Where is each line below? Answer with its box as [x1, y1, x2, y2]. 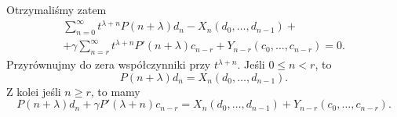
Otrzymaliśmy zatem [6, 2, 107, 17]
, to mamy [90, 83, 140, 99]
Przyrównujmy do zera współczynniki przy [6, 56, 211, 73]
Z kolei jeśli [6, 83, 61, 99]
